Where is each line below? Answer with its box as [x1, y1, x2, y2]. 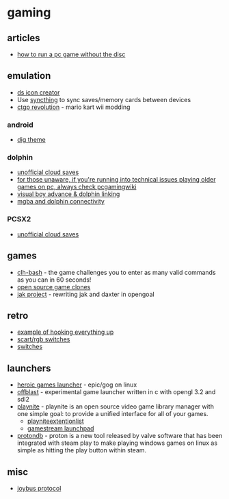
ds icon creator [16, 88, 60, 97]
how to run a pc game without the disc [16, 50, 126, 58]
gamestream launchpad [27, 424, 94, 433]
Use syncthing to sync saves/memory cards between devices [16, 95, 191, 104]
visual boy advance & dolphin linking [16, 190, 120, 198]
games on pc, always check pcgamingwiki [16, 183, 137, 191]
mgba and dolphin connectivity [16, 197, 105, 206]
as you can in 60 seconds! [16, 276, 92, 284]
